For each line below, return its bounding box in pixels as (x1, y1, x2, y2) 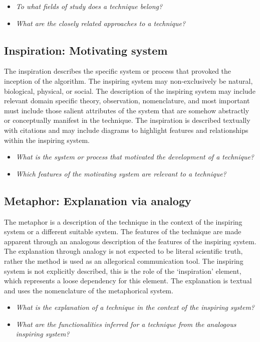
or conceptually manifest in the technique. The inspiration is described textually (4, 115, 250, 125)
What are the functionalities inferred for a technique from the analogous (16, 318, 236, 329)
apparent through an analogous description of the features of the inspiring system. (4, 236, 256, 246)
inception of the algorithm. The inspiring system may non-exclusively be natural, (4, 75, 253, 86)
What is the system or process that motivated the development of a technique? (16, 151, 254, 162)
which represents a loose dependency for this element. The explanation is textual (4, 275, 252, 286)
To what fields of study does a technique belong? (16, 1, 163, 11)
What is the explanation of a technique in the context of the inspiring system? (16, 302, 255, 312)
